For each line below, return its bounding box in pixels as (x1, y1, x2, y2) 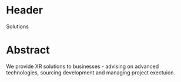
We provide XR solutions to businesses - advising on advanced (6, 63, 159, 70)
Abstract (6, 43, 50, 57)
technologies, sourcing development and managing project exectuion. (6, 69, 175, 76)
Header (6, 4, 43, 17)
